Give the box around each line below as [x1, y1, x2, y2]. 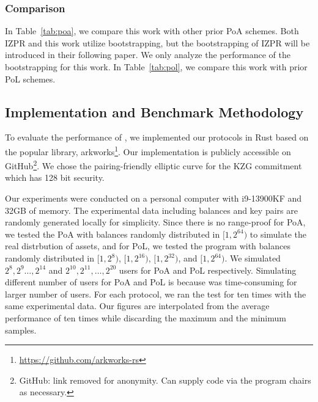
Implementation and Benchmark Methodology [5, 102, 304, 121]
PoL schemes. [5, 72, 56, 85]
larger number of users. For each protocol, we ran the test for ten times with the [5, 287, 306, 300]
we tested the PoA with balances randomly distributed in [5, 227, 220, 240]
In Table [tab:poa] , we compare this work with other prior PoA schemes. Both [5, 24, 299, 37]
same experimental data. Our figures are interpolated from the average [5, 299, 270, 312]
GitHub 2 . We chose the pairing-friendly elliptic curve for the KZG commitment [5, 158, 302, 172]
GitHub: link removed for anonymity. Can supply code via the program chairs [19, 373, 311, 386]
